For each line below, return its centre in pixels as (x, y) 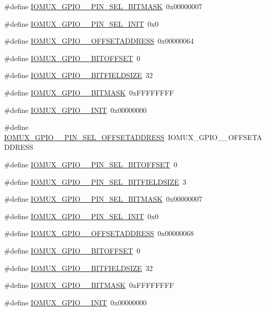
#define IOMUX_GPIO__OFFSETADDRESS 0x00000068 (99, 233)
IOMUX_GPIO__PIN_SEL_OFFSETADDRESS (84, 137)
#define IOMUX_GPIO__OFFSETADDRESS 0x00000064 (99, 41)
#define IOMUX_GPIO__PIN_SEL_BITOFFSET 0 (91, 164)
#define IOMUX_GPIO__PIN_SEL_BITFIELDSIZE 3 (95, 181)
